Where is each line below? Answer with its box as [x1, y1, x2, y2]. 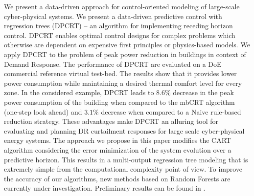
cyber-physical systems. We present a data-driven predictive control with [4, 11, 222, 21]
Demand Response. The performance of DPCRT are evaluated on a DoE [4, 59, 222, 69]
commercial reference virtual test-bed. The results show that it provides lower [4, 68, 237, 78]
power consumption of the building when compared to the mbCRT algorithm [4, 97, 235, 107]
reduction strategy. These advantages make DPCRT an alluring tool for [4, 116, 219, 126]
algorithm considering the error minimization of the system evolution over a [4, 144, 231, 155]
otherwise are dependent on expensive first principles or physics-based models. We [4, 39, 250, 50]
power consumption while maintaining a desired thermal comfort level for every [4, 78, 242, 88]
